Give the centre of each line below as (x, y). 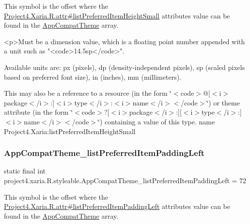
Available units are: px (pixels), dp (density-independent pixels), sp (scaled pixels (125, 67)
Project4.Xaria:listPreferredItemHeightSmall (70, 131)
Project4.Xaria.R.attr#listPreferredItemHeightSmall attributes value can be (117, 15)
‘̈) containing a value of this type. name (156, 121)
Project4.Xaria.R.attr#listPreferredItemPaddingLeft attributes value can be (117, 206)
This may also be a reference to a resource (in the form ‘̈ (88, 93)
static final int (25, 171)
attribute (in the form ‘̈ (39, 112)
